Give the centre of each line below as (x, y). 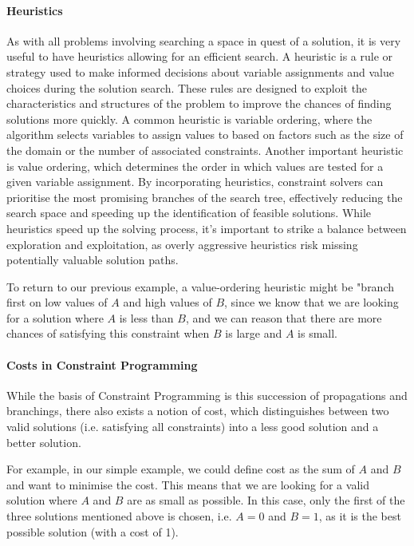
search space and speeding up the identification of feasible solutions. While (189, 213)
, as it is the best (360, 516)
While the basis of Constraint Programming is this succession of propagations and (207, 395)
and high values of (168, 302)
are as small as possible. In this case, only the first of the (266, 500)
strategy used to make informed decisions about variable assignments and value (200, 71)
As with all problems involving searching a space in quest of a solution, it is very (204, 40)
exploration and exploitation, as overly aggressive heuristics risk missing (182, 244)
